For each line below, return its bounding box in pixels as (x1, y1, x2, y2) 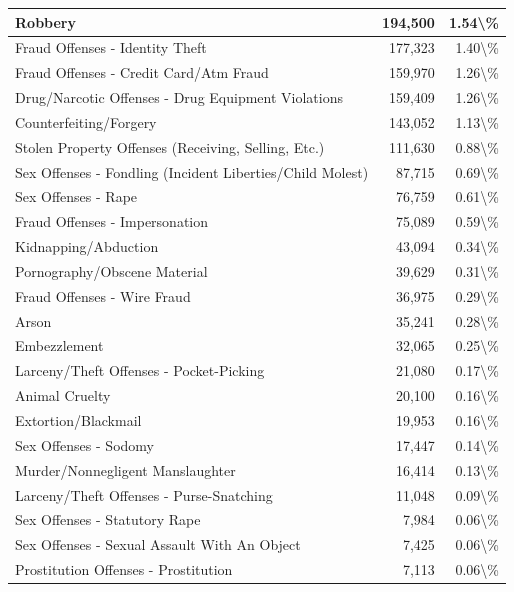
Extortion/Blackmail (15, 410, 142, 430)
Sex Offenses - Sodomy (15, 434, 154, 455)
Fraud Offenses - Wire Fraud (15, 285, 191, 306)
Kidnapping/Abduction (15, 236, 159, 257)
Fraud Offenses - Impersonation (15, 211, 209, 232)
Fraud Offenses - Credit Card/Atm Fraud (15, 62, 269, 83)
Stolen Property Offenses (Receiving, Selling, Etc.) (15, 136, 325, 157)
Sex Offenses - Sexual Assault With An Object (15, 534, 301, 555)
